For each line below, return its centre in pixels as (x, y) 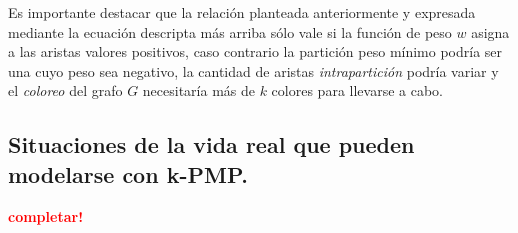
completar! (46, 215)
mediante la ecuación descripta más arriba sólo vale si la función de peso (230, 31)
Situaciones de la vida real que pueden (211, 144)
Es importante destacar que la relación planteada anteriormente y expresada (242, 12)
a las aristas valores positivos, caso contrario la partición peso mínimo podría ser (255, 51)
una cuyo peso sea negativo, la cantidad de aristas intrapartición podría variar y (253, 70)
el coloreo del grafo (65, 90)
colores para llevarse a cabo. (357, 90)
